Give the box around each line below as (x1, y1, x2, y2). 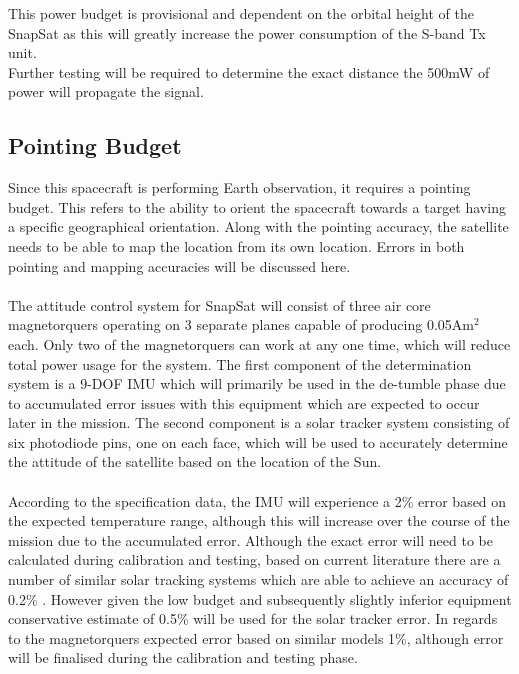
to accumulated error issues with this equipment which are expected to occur (8, 392, 480, 413)
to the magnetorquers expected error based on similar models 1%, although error (8, 627, 504, 648)
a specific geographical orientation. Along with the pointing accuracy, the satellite (8, 216, 509, 237)
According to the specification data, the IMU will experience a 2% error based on (8, 490, 507, 511)
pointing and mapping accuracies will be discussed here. (8, 255, 351, 276)
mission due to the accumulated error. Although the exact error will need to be (8, 529, 493, 550)
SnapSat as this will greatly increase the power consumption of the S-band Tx (8, 22, 486, 43)
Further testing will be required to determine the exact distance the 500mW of (8, 61, 490, 82)
